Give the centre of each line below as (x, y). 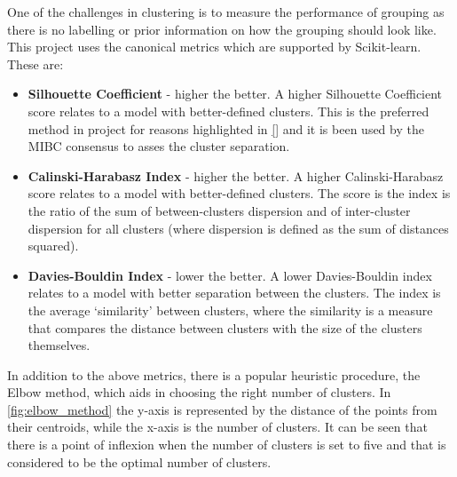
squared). (53, 246)
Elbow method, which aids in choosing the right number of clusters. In (199, 392)
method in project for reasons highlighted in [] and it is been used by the (226, 128)
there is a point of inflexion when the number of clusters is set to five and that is (227, 445)
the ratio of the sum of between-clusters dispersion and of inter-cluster (219, 210)
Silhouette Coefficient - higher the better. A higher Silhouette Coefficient (235, 94)
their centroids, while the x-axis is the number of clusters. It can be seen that (217, 427)
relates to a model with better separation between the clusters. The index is (234, 293)
